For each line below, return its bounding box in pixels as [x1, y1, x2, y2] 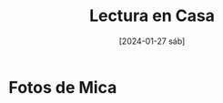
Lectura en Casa [88, 5, 216, 26]
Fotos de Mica [8, 77, 117, 98]
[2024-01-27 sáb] [118, 36, 186, 46]
